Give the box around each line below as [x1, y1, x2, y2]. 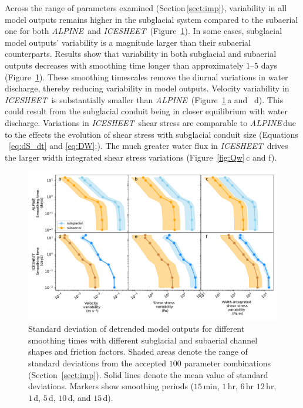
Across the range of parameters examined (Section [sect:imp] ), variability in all [5, 2, 287, 13]
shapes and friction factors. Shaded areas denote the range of [28, 345, 248, 358]
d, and [68, 391, 91, 403]
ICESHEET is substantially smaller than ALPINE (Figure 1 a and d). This [5, 93, 284, 106]
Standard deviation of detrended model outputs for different [28, 322, 245, 335]
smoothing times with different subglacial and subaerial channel [28, 334, 258, 346]
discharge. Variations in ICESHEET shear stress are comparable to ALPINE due [5, 116, 296, 128]
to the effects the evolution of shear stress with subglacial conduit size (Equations [5, 128, 298, 140]
